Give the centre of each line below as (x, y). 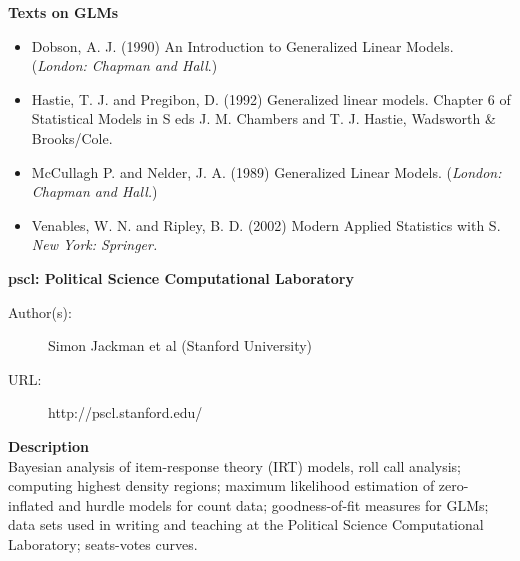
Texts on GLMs (63, 12)
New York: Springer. (94, 244)
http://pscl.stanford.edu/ (125, 412)
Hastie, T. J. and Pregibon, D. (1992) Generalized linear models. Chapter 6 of (271, 98)
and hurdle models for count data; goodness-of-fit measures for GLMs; (273, 504)
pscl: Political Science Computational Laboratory (181, 277)
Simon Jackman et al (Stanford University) (180, 345)
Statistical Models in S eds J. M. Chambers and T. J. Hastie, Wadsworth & (263, 118)
